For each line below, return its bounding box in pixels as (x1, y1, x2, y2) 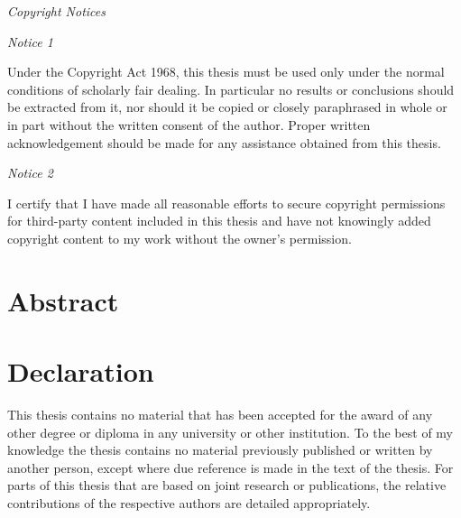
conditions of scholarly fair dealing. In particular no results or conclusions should (7, 79, 455, 98)
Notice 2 (7, 163, 53, 182)
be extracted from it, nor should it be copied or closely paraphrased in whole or (7, 97, 447, 116)
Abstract (7, 282, 119, 319)
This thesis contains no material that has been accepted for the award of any (7, 405, 433, 424)
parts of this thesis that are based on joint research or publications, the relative (7, 476, 447, 495)
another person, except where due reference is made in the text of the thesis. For (7, 458, 454, 476)
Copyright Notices (7, 2, 106, 20)
